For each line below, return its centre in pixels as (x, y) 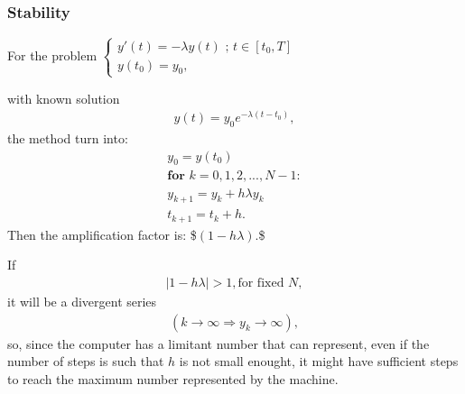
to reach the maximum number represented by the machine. (173, 378)
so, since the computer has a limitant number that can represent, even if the (219, 343)
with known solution (64, 98)
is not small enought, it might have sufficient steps (319, 361)
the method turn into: (68, 138)
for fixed (261, 283)
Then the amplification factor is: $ (102, 234)
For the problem (52, 55)
